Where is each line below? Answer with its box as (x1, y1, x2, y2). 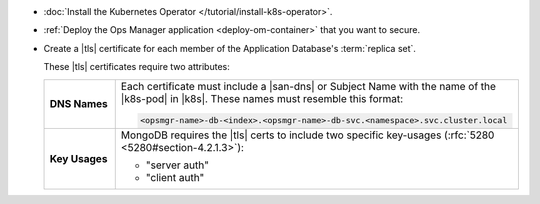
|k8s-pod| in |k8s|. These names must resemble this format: (120, 91, 404, 105)
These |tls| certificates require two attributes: (43, 61, 230, 73)
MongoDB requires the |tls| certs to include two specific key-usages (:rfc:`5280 (120, 128, 495, 142)
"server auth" (145, 158, 210, 172)
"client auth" (145, 171, 205, 185)
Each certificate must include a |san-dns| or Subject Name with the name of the (120, 79, 497, 93)
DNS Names (49, 97, 109, 111)
